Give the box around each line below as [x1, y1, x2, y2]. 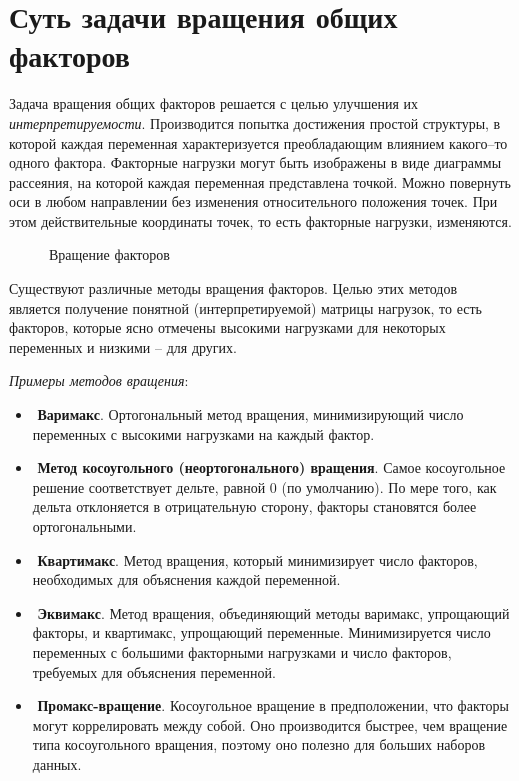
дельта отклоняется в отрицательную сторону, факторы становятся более [32, 496, 477, 517]
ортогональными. [32, 516, 137, 536]
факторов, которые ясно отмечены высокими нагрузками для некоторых [9, 317, 446, 338]
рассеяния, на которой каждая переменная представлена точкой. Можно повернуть [9, 171, 511, 192]
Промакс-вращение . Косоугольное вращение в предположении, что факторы [37, 695, 509, 716]
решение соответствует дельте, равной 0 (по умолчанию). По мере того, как [32, 476, 497, 497]
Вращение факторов [49, 244, 170, 265]
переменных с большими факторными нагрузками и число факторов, [32, 641, 452, 662]
